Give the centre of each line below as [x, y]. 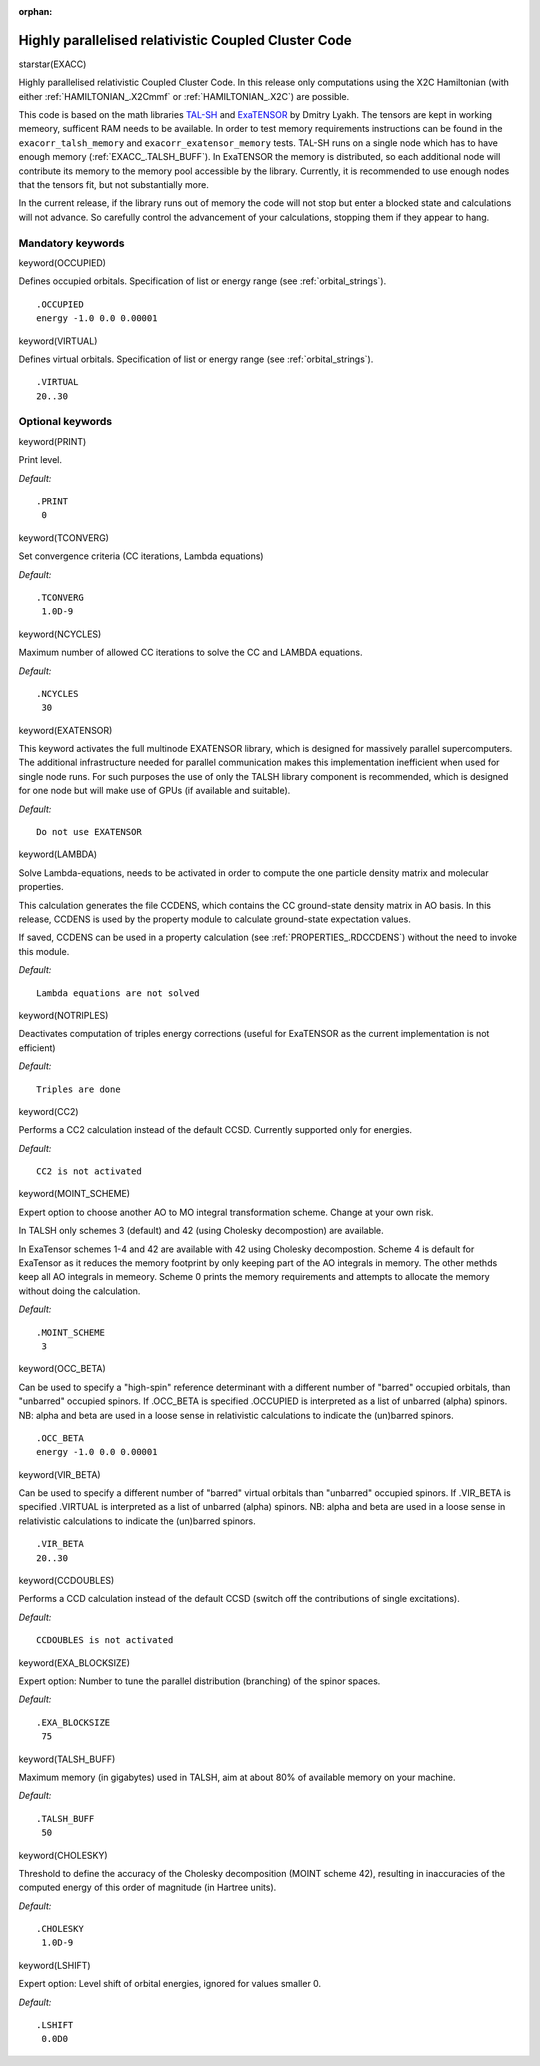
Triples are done [78, 1089]
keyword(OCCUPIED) [62, 262]
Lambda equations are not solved [118, 993]
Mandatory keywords [71, 243]
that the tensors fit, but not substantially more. [113, 185]
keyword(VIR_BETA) [59, 1474]
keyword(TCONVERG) [64, 537]
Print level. [40, 460]
